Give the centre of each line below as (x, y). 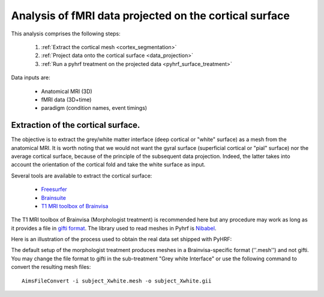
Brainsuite (53, 197)
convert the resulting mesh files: (51, 267)
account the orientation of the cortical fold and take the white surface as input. (108, 164)
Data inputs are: (31, 77)
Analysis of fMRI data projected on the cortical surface (151, 16)
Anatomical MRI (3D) (67, 91)
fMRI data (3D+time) (66, 100)
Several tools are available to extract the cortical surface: (82, 175)
